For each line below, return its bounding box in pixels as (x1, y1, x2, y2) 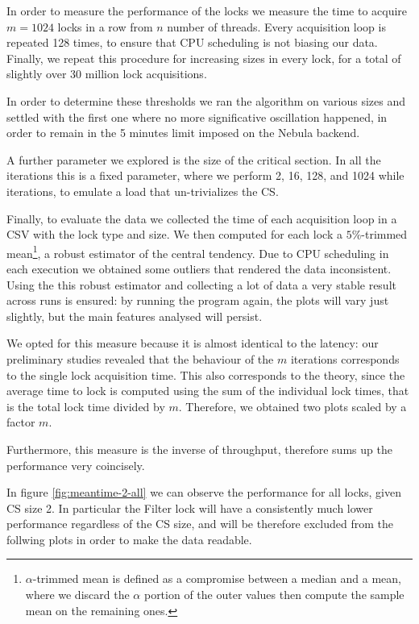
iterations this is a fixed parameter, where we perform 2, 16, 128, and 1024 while (6, 167, 404, 184)
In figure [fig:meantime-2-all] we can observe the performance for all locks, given (6, 484, 401, 501)
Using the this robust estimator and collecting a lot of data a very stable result (6, 276, 396, 293)
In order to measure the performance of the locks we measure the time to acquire (6, 2, 408, 19)
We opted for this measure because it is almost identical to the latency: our (6, 335, 379, 352)
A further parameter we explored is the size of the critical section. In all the (6, 151, 381, 168)
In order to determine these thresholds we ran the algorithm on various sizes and (6, 92, 405, 109)
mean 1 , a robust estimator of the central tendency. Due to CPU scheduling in (6, 242, 389, 261)
